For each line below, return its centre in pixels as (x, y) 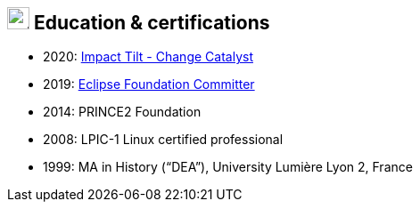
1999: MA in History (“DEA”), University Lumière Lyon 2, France (228, 167)
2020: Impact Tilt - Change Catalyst (148, 57)
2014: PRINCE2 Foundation (122, 112)
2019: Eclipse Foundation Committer (149, 84)
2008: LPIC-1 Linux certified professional (163, 140)
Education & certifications (152, 23)
